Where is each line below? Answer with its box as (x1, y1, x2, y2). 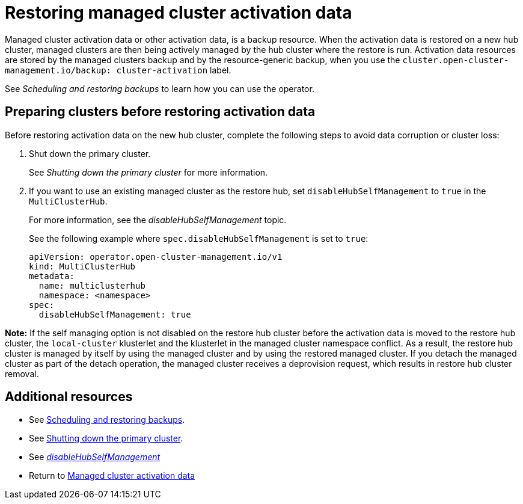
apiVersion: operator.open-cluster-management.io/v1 (29, 251, 283, 262)
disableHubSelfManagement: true (38, 309, 191, 319)
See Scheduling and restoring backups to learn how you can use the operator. (5, 83, 314, 94)
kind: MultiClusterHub (29, 261, 136, 271)
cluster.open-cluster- (402, 55, 509, 65)
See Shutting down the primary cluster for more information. (29, 167, 268, 177)
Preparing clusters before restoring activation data (5, 104, 316, 120)
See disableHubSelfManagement (29, 452, 161, 463)
